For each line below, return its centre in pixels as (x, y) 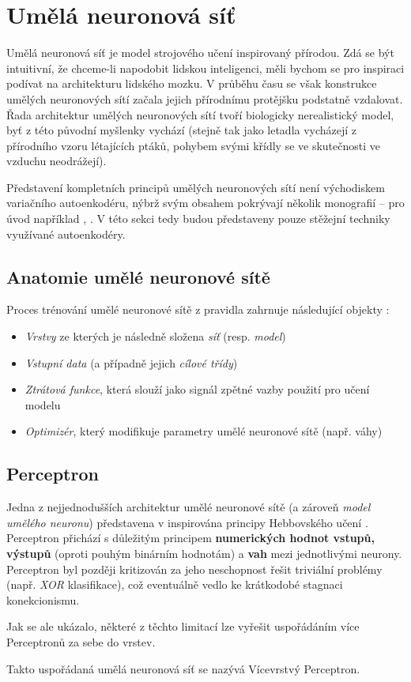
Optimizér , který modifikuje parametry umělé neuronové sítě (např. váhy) (204, 431)
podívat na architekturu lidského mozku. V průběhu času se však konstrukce (192, 83)
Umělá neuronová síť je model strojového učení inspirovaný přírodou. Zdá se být (200, 53)
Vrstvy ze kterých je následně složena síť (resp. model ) (155, 336)
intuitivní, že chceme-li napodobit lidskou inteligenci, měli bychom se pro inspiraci (205, 68)
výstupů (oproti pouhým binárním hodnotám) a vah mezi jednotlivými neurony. (204, 553)
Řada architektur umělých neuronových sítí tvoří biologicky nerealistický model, (200, 114)
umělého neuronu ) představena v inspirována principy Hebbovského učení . (187, 522)
